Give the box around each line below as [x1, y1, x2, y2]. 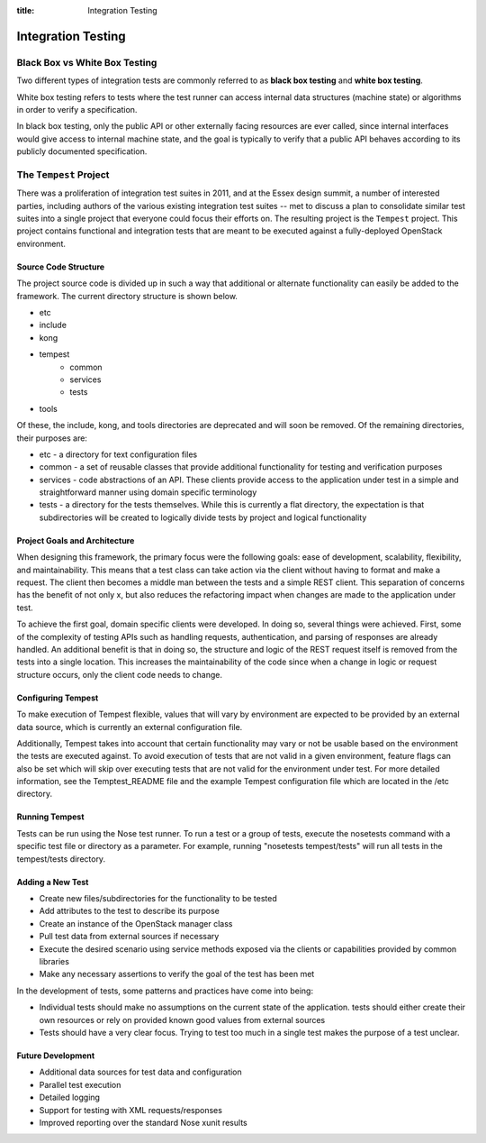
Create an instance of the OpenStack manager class [39, 918, 233, 928]
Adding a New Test [16, 876, 89, 887]
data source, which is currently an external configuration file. [16, 721, 243, 732]
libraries [39, 956, 69, 966]
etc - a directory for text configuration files [39, 449, 198, 460]
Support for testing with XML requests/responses [39, 1104, 222, 1115]
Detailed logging [39, 1092, 101, 1103]
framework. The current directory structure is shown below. [16, 290, 238, 301]
